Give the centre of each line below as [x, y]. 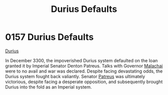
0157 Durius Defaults [49, 37]
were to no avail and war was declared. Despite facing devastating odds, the [84, 71]
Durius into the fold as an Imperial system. [48, 87]
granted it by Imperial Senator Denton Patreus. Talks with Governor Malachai [84, 66]
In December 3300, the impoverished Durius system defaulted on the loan [81, 60]
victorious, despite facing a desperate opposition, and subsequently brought [84, 82]
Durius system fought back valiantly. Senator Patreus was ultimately [75, 76]
